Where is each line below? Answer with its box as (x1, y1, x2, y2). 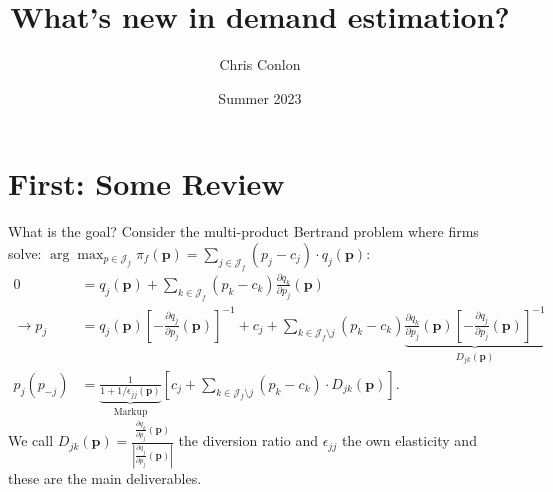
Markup (113, 406, 148, 417)
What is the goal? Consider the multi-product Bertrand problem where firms (8, 221, 479, 242)
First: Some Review (8, 163, 285, 204)
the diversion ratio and (178, 430, 318, 451)
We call (8, 430, 54, 451)
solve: (8, 242, 42, 263)
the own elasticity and (341, 430, 477, 451)
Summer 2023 (218, 87, 302, 108)
